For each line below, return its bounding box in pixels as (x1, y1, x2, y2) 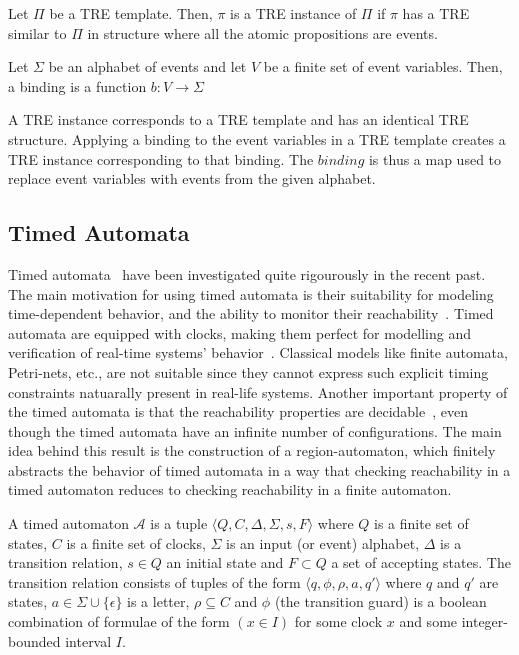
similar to (8, 22, 67, 43)
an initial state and (166, 552, 284, 573)
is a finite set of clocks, (66, 532, 206, 553)
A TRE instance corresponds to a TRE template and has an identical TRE (8, 109, 469, 130)
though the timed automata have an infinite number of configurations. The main (8, 420, 502, 441)
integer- (461, 611, 508, 632)
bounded (8, 630, 61, 651)
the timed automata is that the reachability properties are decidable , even (8, 401, 468, 422)
